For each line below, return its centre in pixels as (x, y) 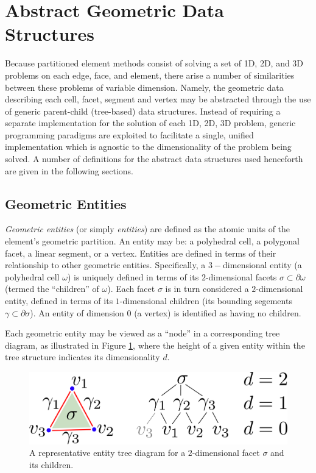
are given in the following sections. (69, 170)
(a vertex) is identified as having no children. (218, 312)
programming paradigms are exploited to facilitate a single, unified (129, 134)
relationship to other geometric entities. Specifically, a (105, 265)
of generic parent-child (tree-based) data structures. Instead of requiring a (143, 111)
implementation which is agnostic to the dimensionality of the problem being (148, 147)
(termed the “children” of (52, 289)
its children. (51, 464)
